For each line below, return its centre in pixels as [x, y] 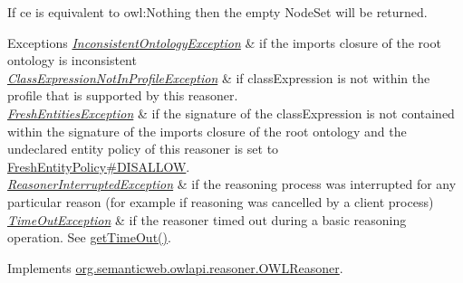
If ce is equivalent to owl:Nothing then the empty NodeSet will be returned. [217, 12]
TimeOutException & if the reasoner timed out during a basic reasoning [207, 219]
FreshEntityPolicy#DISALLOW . [99, 166]
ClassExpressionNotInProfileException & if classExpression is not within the [219, 77]
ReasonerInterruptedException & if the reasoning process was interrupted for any [232, 184]
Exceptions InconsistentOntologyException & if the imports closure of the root [224, 42]
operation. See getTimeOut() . [89, 237]
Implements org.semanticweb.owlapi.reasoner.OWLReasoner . [175, 267]
